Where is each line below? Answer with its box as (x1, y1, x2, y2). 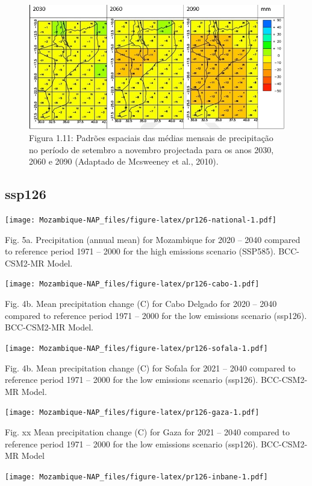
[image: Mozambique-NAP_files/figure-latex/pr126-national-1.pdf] (5, 216, 277, 225)
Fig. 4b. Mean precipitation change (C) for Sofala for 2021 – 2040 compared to (5, 361, 296, 374)
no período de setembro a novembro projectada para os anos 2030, (29, 143, 274, 156)
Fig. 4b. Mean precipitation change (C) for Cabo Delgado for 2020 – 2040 (5, 297, 277, 310)
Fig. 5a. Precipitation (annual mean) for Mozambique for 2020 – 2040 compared (5, 233, 301, 245)
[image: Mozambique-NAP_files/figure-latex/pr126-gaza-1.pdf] (5, 408, 260, 417)
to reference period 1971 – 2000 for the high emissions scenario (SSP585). (5, 245, 276, 257)
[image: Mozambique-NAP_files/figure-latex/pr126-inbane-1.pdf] (5, 472, 268, 481)
